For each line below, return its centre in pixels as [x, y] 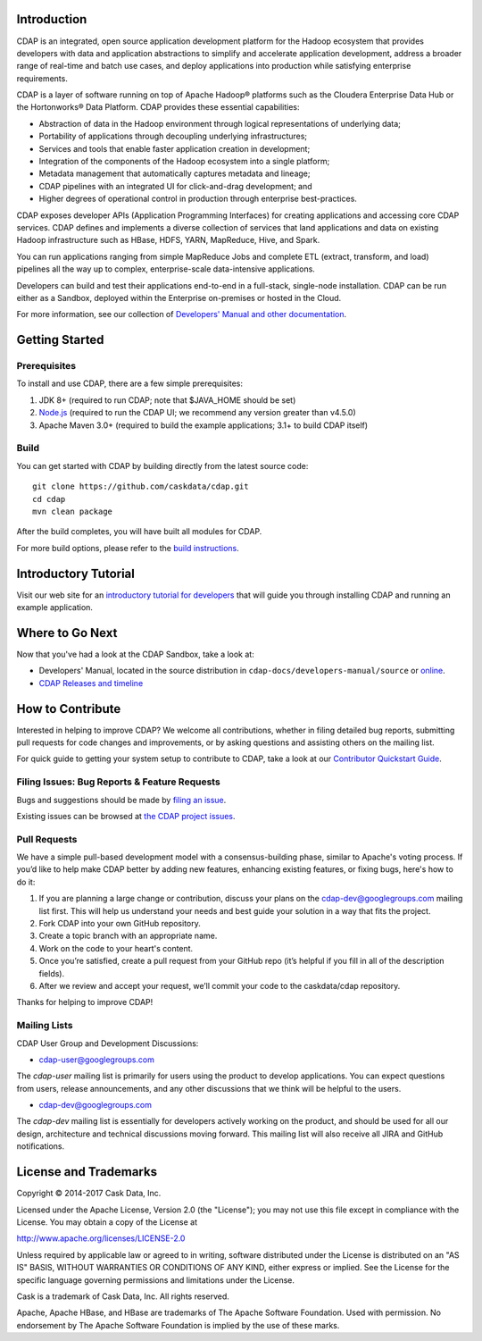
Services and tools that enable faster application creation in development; [175, 148]
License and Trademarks [87, 1172]
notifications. [41, 1146]
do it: [26, 882]
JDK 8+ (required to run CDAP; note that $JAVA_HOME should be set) [167, 400]
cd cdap [49, 499]
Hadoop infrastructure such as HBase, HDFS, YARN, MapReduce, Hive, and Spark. [168, 240]
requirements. [42, 78]
